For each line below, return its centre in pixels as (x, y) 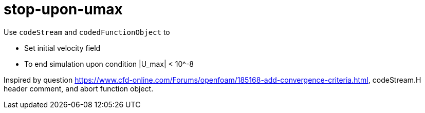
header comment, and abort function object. (79, 88)
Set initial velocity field (62, 48)
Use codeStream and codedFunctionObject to (87, 32)
